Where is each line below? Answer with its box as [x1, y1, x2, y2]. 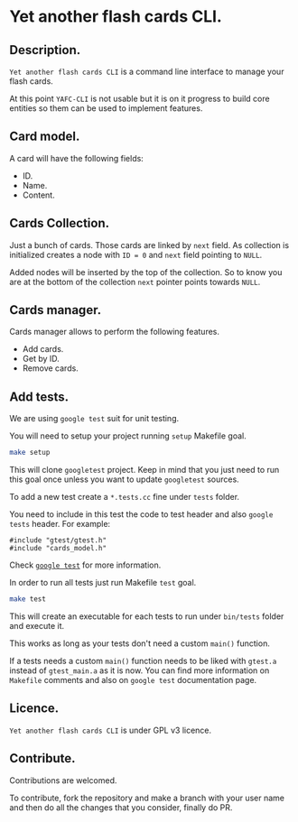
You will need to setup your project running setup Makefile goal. [9, 430, 247, 441]
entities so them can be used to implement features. [9, 103, 203, 114]
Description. [9, 42, 81, 58]
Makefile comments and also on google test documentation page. [9, 675, 257, 685]
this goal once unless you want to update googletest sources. [9, 474, 239, 485]
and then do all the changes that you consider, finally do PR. [9, 801, 233, 813]
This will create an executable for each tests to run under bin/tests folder [9, 611, 284, 622]
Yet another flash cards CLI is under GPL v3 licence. [9, 725, 212, 735]
